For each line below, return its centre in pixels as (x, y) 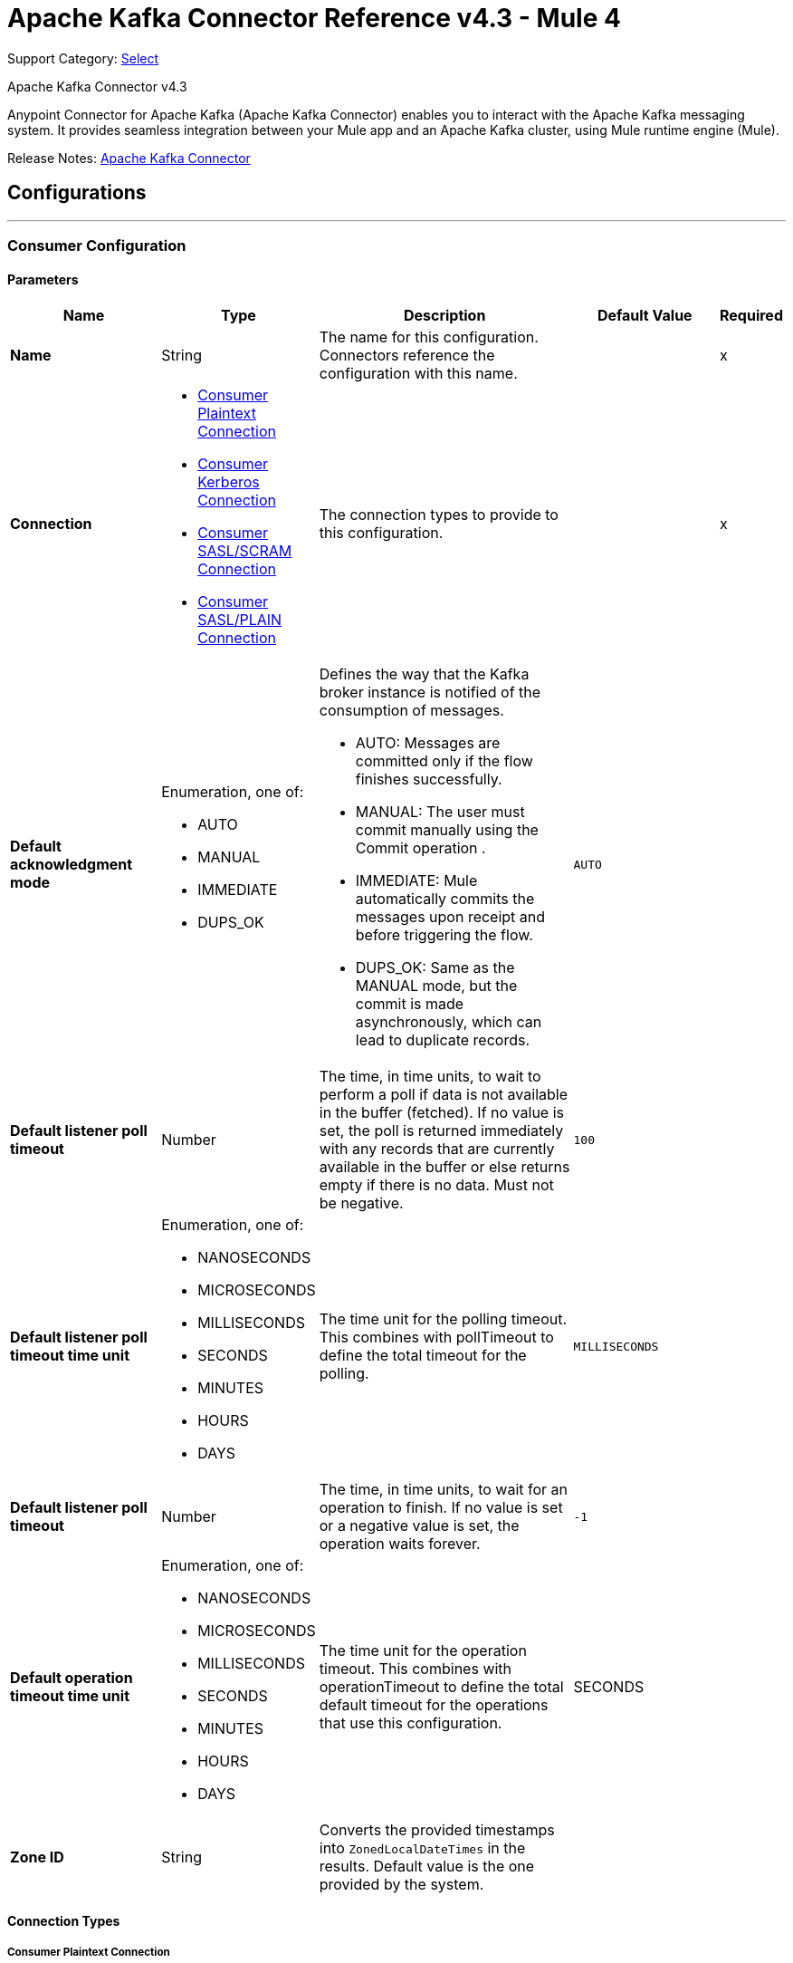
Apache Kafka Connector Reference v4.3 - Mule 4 (314, 18)
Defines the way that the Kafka (424, 674)
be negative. (361, 1203)
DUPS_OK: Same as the (435, 968)
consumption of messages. (411, 711)
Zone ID (37, 1857)
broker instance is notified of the (430, 693)
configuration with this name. (418, 374)
